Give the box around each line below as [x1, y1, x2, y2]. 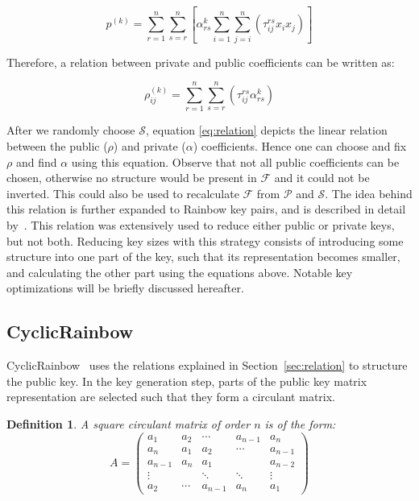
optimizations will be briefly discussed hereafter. [6, 279, 244, 296]
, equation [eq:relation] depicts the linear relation [146, 122, 388, 139]
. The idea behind [325, 184, 413, 201]
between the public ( [6, 137, 108, 154]
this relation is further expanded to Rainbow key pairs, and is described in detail [6, 201, 406, 217]
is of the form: [264, 415, 336, 432]
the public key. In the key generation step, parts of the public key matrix [6, 372, 367, 389]
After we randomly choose [6, 122, 135, 139]
